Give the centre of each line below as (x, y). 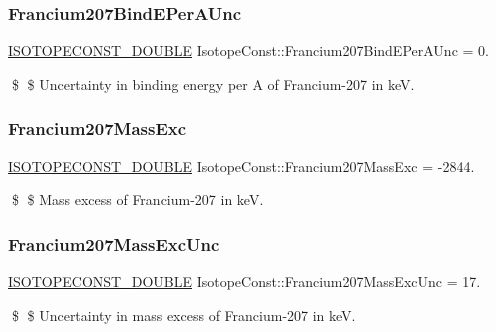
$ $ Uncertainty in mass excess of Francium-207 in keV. (183, 314)
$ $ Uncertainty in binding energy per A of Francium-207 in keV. (213, 83)
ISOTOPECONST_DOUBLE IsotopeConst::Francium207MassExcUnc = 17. (244, 281)
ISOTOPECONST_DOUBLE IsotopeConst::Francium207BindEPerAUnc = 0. (248, 50)
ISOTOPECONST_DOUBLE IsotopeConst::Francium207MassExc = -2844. (241, 165)
